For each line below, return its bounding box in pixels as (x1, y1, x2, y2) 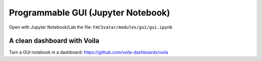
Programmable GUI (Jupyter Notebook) (9, 7, 170, 18)
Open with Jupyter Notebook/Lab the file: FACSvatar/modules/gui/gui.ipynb (9, 24, 173, 30)
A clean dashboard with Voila (9, 37, 99, 45)
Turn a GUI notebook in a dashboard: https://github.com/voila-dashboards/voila (9, 49, 168, 55)
